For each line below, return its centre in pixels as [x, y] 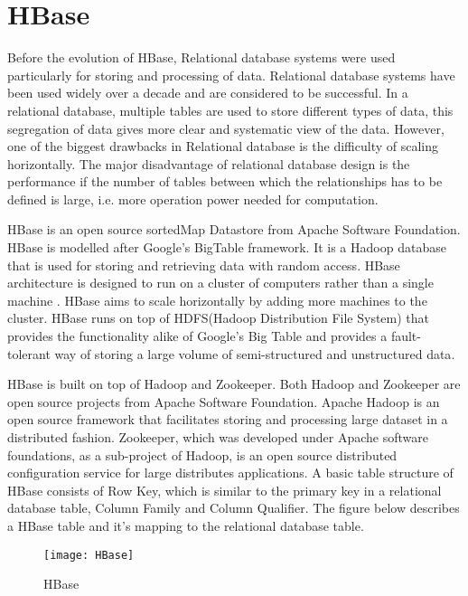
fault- [406, 336]
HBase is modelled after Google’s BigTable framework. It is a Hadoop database [227, 247]
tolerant [29, 353]
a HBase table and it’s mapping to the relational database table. [186, 525]
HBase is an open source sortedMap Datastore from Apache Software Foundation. [234, 229]
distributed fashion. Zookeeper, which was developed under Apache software [218, 437]
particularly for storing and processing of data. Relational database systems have [231, 75]
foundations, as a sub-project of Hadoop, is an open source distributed [202, 454]
